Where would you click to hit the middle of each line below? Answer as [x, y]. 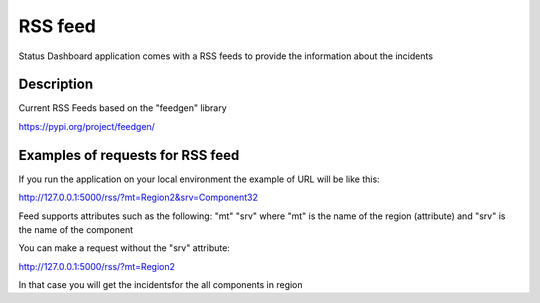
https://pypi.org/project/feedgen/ [86, 126]
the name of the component [76, 229]
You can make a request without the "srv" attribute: [124, 248]
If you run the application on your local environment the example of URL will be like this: [199, 179]
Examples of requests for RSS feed [129, 155]
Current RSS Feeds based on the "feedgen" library [122, 108]
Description [56, 84]
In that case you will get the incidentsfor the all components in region [161, 285]
